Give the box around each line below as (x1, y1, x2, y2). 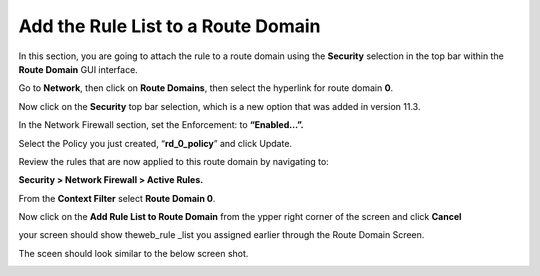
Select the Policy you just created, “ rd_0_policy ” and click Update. (18, 137, 293, 149)
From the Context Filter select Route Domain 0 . (18, 192, 216, 204)
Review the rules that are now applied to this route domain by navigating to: (18, 155, 329, 167)
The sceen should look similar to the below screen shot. (18, 247, 249, 259)
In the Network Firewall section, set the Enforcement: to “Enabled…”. (18, 119, 304, 131)
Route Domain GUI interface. (18, 63, 139, 75)
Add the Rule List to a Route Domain (18, 15, 321, 37)
